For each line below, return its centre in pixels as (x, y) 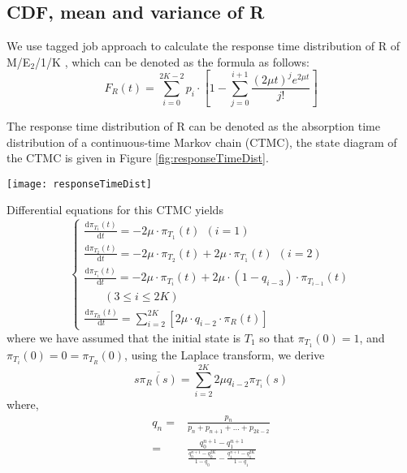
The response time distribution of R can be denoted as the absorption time (193, 126)
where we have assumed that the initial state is (124, 337)
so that (277, 337)
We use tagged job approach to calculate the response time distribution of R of (203, 46)
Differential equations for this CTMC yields (115, 210)
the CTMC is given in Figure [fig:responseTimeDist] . (138, 158)
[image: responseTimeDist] (79, 184)
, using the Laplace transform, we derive (225, 354)
